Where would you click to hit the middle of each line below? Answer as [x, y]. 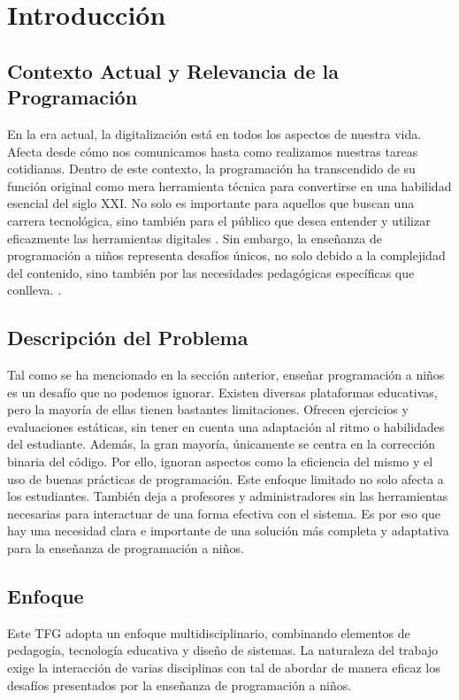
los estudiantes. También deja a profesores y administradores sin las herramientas [228, 496]
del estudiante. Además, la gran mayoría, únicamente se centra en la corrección [222, 444]
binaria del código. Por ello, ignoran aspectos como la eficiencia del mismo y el [220, 462]
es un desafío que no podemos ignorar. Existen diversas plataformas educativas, [222, 392]
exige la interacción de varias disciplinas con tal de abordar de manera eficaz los [224, 668]
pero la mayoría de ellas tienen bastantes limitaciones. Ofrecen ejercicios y [208, 409]
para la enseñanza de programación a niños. [126, 548]
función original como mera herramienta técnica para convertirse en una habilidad [229, 185]
